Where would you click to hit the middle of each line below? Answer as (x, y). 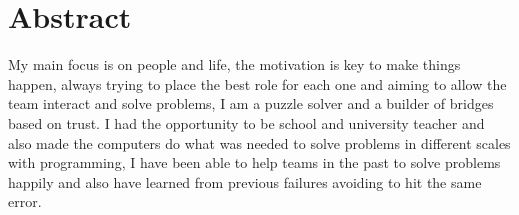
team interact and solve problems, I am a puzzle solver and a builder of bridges (251, 103)
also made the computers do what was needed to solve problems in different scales (259, 142)
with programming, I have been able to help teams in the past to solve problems (254, 162)
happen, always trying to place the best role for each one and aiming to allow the (257, 83)
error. (25, 201)
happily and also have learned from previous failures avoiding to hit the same (245, 181)
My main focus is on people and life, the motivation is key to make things (234, 64)
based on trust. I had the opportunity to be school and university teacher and (246, 122)
